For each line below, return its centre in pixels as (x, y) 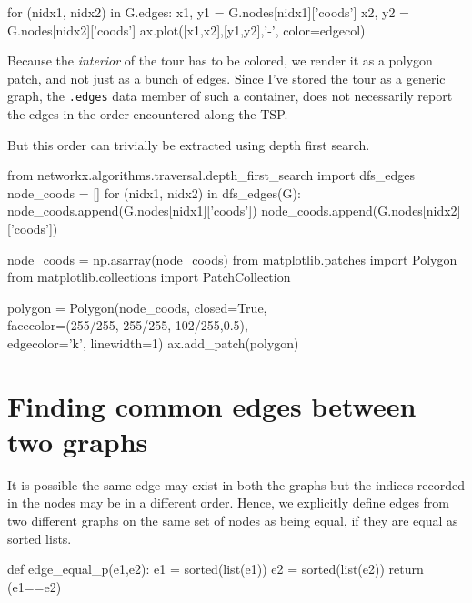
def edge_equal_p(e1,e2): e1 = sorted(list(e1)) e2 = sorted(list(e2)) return (216, 569)
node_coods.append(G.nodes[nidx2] (361, 211)
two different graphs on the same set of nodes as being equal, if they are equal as (233, 521)
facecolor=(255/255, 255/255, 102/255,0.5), (128, 325)
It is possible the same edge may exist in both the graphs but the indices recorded (236, 484)
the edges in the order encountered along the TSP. (148, 114)
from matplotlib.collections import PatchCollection (149, 277)
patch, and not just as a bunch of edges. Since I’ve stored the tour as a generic (226, 78)
